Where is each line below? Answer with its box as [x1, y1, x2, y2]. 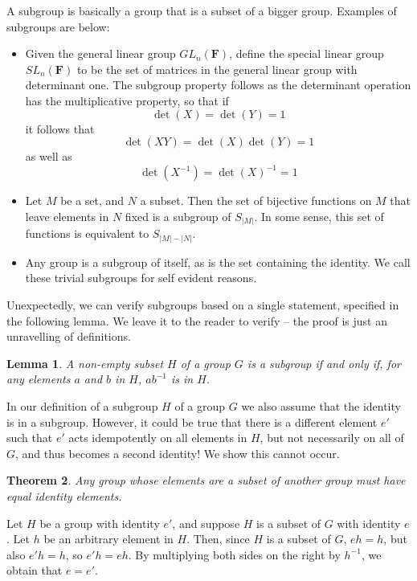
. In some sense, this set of [254, 207, 384, 224]
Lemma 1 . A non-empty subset [6, 354, 164, 371]
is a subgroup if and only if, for [247, 354, 401, 371]
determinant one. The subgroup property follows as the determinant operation [25, 76, 411, 93]
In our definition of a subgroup [6, 398, 158, 415]
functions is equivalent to [25, 225, 149, 242]
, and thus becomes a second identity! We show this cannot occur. [15, 444, 340, 461]
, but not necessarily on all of [260, 429, 404, 446]
